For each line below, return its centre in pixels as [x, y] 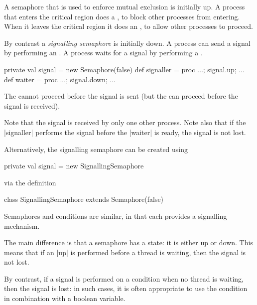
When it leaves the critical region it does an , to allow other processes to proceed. [128, 26]
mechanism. [22, 226]
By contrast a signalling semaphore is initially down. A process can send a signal [127, 43]
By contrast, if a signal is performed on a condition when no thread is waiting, [124, 278]
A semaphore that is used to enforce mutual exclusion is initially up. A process [125, 6]
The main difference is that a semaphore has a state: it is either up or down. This [128, 242]
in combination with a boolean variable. [65, 298]
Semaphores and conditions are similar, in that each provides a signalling [116, 216]
